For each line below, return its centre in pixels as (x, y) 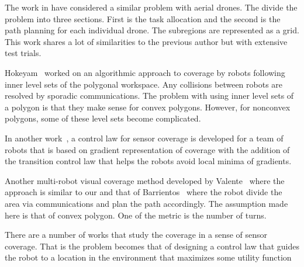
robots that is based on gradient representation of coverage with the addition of (147, 149)
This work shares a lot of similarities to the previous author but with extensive (146, 41)
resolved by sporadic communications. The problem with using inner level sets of (149, 96)
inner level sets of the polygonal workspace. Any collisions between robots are (144, 84)
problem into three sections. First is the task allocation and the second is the (143, 18)
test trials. (23, 53)
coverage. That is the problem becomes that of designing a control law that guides (152, 246)
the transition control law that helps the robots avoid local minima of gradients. (148, 161)
